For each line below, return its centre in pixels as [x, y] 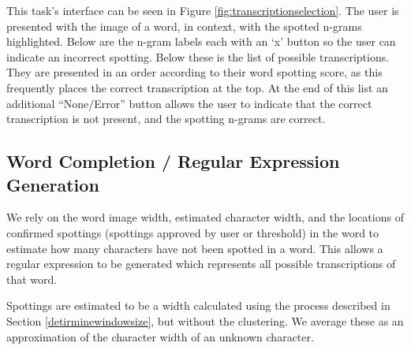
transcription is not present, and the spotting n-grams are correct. [166, 119]
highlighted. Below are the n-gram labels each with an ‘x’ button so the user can [201, 41]
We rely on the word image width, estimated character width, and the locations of [205, 217]
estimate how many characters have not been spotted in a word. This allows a [195, 248]
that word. [32, 279]
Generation [53, 184]
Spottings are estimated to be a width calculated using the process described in [198, 305]
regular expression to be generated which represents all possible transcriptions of [201, 264]
